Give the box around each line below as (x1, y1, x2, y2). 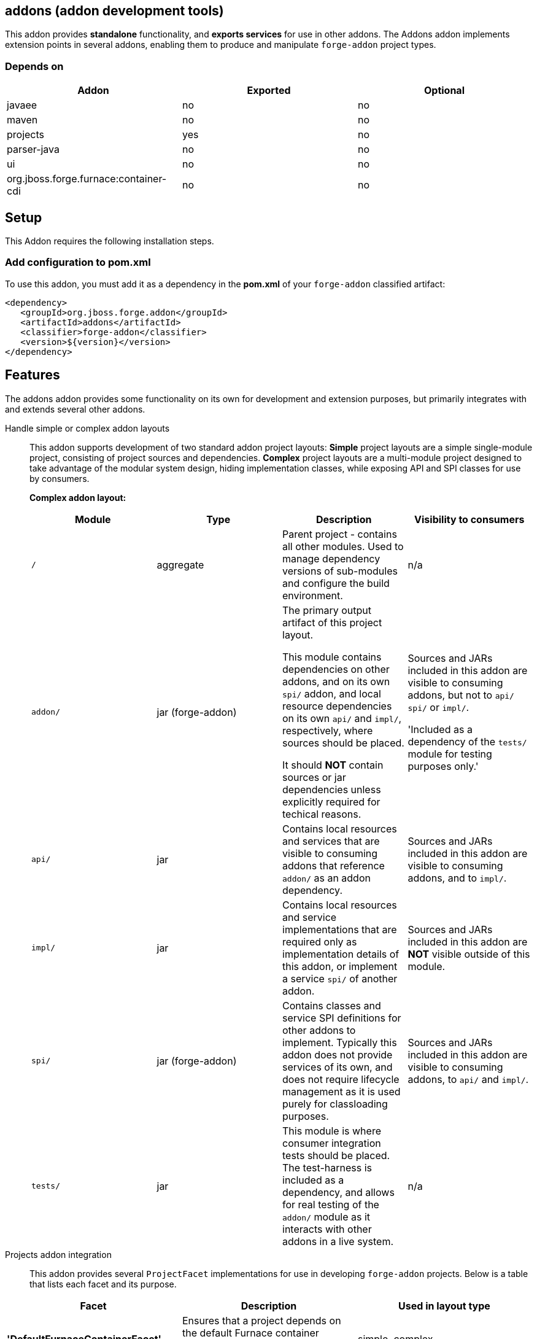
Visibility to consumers (414, 513, 525, 526)
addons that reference (282, 859, 385, 872)
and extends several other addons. (5, 403, 145, 414)
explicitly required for (282, 795, 381, 808)
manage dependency (282, 552, 381, 565)
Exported (247, 84, 291, 97)
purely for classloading (282, 1097, 388, 1110)
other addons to (282, 1023, 356, 1036)
